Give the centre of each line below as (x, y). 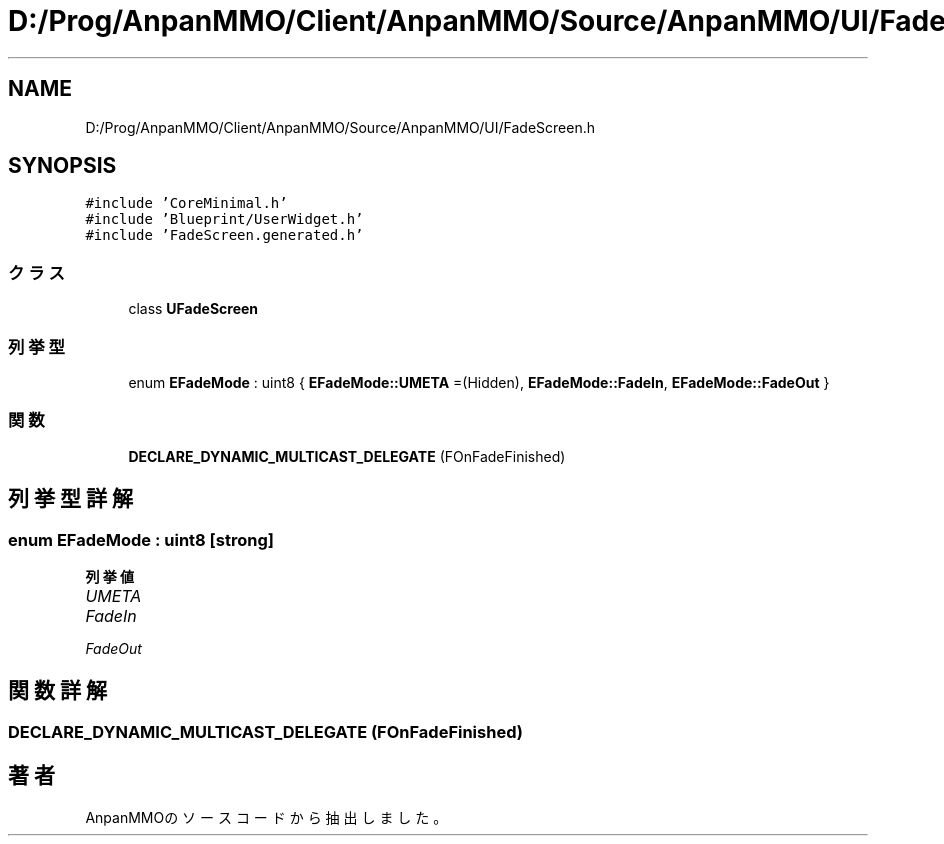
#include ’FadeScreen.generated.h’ (224, 235)
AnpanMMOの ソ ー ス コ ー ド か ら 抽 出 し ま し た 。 (266, 817)
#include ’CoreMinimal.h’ (186, 203)
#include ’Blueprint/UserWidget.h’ (224, 219)
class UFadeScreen (193, 309)
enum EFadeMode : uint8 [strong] (141, 539)
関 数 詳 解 (57, 691)
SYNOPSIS (62, 166)
